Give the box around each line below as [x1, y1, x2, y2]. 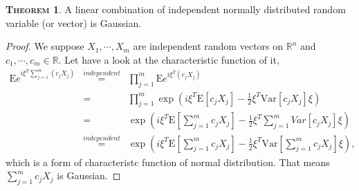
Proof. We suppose [6, 39, 84, 53]
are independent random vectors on [133, 39, 284, 53]
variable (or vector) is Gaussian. [6, 15, 142, 30]
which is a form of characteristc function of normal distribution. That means [6, 154, 330, 169]
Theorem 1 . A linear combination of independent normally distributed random [6, 2, 346, 16]
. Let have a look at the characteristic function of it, [58, 52, 279, 66]
